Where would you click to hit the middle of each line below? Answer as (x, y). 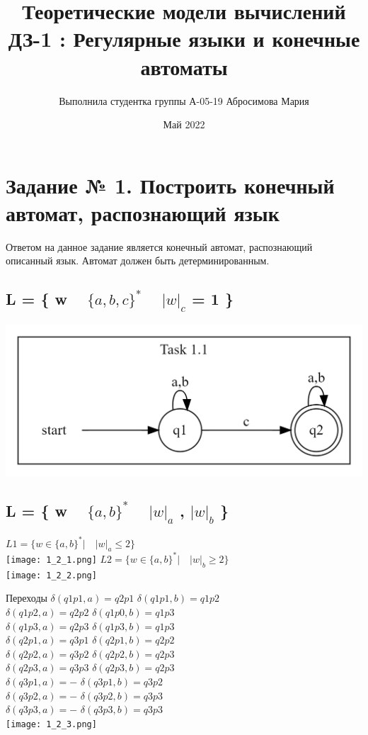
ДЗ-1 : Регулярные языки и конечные (184, 39)
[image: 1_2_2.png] (51, 575)
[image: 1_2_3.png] (51, 724)
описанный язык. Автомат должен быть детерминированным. (138, 260)
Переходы (27, 598)
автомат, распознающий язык (143, 212)
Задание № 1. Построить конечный (170, 185)
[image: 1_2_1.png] (51, 560)
